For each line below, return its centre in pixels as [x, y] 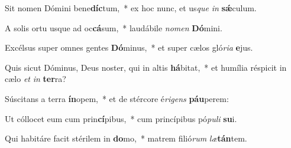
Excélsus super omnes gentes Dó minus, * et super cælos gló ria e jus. [129, 47]
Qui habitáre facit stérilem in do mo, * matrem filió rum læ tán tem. [126, 138]
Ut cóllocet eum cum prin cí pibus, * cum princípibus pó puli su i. [121, 118]
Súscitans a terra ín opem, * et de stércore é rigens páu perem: [117, 98]
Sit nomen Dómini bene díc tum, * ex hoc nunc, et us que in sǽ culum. [131, 8]
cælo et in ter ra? [35, 79]
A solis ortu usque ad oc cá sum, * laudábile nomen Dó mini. [114, 27]
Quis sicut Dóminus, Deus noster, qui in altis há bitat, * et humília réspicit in [146, 67]
